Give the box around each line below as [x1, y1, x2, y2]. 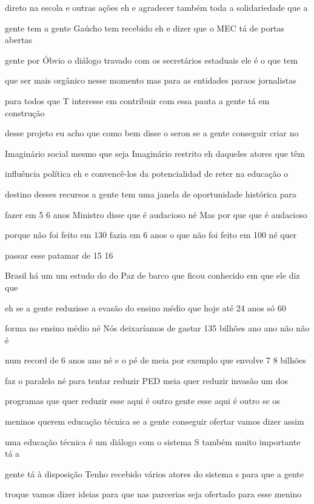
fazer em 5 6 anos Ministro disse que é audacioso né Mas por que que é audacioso [5, 208, 307, 220]
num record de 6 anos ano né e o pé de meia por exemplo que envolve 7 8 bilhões [5, 354, 306, 366]
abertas [5, 33, 32, 46]
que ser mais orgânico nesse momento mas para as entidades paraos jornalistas [5, 74, 296, 87]
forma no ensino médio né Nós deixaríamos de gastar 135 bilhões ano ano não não [5, 322, 310, 334]
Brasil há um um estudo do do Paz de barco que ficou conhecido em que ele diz [5, 269, 300, 282]
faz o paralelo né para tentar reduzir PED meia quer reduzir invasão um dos [5, 374, 288, 386]
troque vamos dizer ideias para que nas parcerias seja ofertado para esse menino [5, 488, 302, 500]
